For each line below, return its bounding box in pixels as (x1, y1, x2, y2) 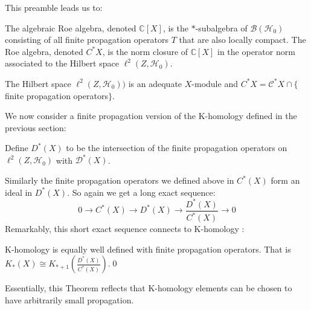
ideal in (5, 186, 33, 198)
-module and (191, 77, 238, 89)
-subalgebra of (195, 21, 248, 34)
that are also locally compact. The (179, 33, 306, 46)
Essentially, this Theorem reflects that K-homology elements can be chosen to (5, 282, 292, 294)
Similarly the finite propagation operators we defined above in (5, 174, 234, 187)
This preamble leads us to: (5, 1, 103, 13)
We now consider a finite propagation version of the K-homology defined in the (5, 109, 297, 122)
